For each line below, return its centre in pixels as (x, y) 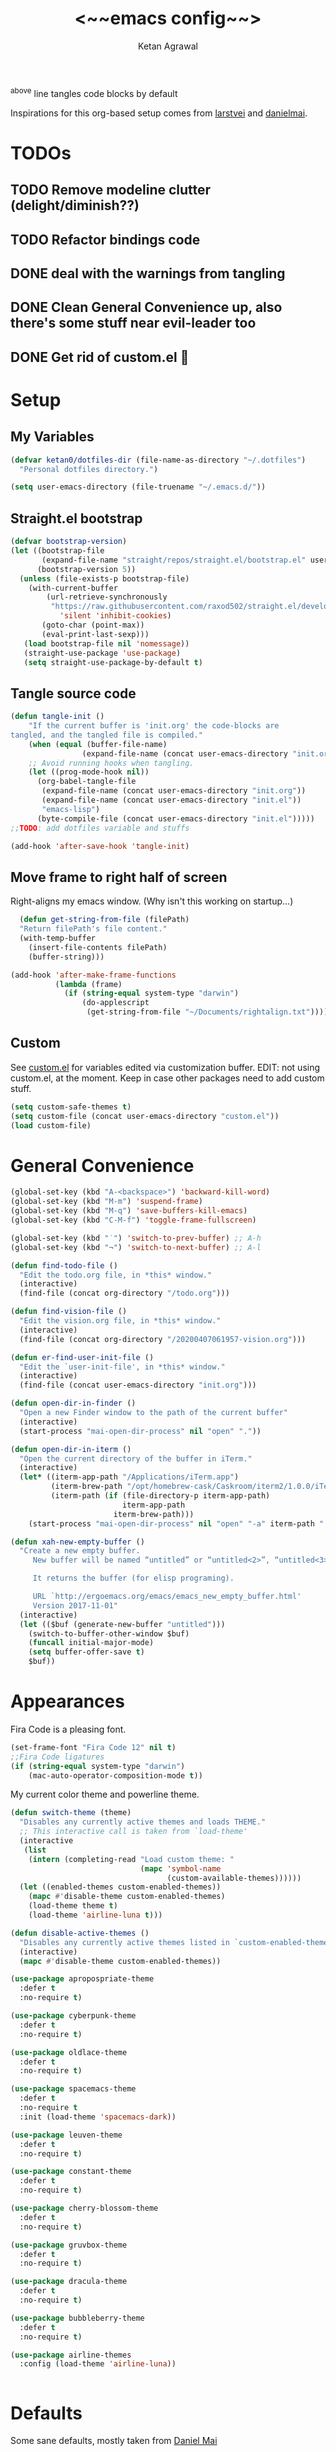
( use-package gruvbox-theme (69, 2245)
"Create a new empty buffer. (80, 1551)
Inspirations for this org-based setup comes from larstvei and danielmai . (159, 113)
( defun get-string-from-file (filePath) (104, 920)
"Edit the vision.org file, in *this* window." (120, 1321)
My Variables (52, 437)
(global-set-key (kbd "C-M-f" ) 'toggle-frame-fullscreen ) (133, 1220)
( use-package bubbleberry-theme (77, 2318)
